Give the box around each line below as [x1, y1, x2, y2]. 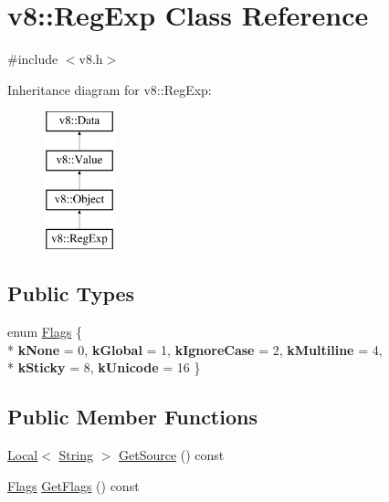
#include [7, 49, 58, 68]
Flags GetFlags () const [7, 476, 140, 495]
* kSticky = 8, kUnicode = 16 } [7, 358, 201, 377]
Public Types [7, 279, 135, 308]
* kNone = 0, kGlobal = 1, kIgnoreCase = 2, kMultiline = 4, [7, 340, 383, 359]
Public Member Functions [7, 403, 258, 431]
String [58, 445, 93, 465]
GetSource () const [118, 445, 225, 465]
